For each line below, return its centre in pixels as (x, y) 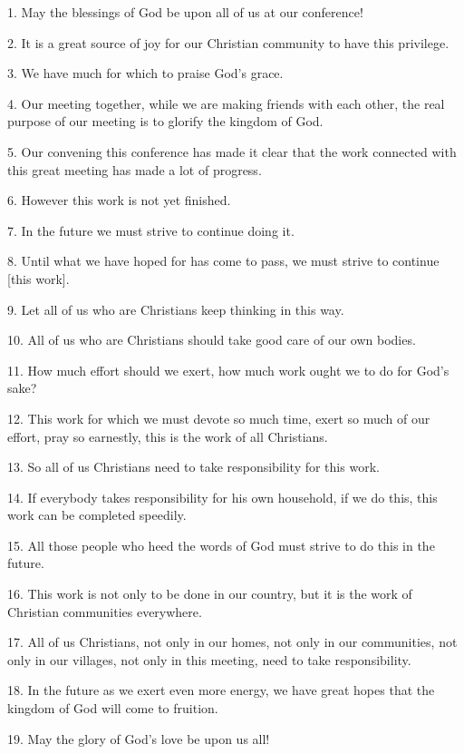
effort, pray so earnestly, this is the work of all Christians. (168, 436)
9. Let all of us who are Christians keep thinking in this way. (176, 309)
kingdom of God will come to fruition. (113, 708)
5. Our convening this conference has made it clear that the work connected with (232, 151)
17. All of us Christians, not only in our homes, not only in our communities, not (232, 642)
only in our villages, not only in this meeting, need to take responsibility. (209, 659)
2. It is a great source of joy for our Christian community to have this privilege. (228, 42)
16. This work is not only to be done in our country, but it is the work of (210, 594)
